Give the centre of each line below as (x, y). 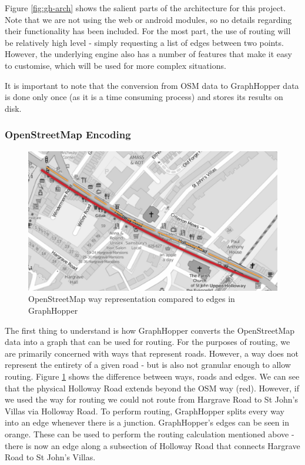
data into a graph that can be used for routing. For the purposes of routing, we (148, 342)
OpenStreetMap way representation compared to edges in (132, 299)
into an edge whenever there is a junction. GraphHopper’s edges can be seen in (147, 422)
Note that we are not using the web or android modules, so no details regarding (148, 19)
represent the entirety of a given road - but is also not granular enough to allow (148, 365)
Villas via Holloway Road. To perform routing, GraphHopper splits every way (145, 411)
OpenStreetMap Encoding (68, 134)
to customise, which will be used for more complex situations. (115, 65)
